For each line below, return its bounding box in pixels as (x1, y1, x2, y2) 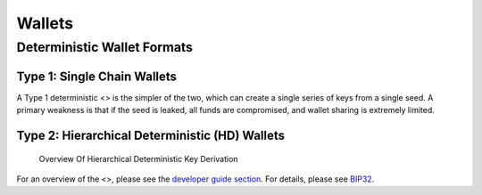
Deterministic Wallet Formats (16, 39, 194, 55)
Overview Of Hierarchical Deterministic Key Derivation (38, 153, 238, 164)
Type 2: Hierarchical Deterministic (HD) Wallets (16, 127, 286, 142)
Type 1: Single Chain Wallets (16, 69, 178, 84)
